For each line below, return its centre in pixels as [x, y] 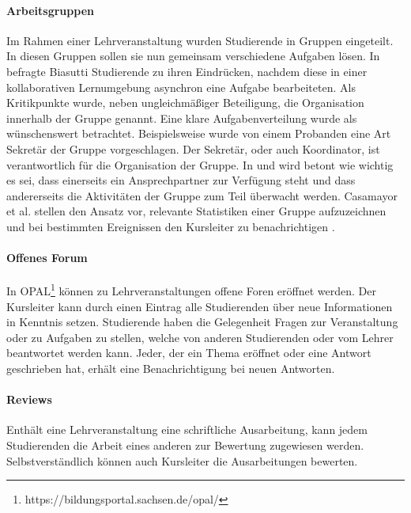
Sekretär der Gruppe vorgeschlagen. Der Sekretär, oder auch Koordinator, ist [193, 148]
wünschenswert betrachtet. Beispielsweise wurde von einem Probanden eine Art [199, 133]
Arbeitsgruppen [50, 10]
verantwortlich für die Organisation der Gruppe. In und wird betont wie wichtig [200, 164]
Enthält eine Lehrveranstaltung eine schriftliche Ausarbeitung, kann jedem [187, 429]
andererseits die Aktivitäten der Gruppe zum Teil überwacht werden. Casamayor [202, 195]
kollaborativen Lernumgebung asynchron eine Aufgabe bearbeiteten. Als [181, 87]
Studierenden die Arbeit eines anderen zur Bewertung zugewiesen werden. [185, 445]
